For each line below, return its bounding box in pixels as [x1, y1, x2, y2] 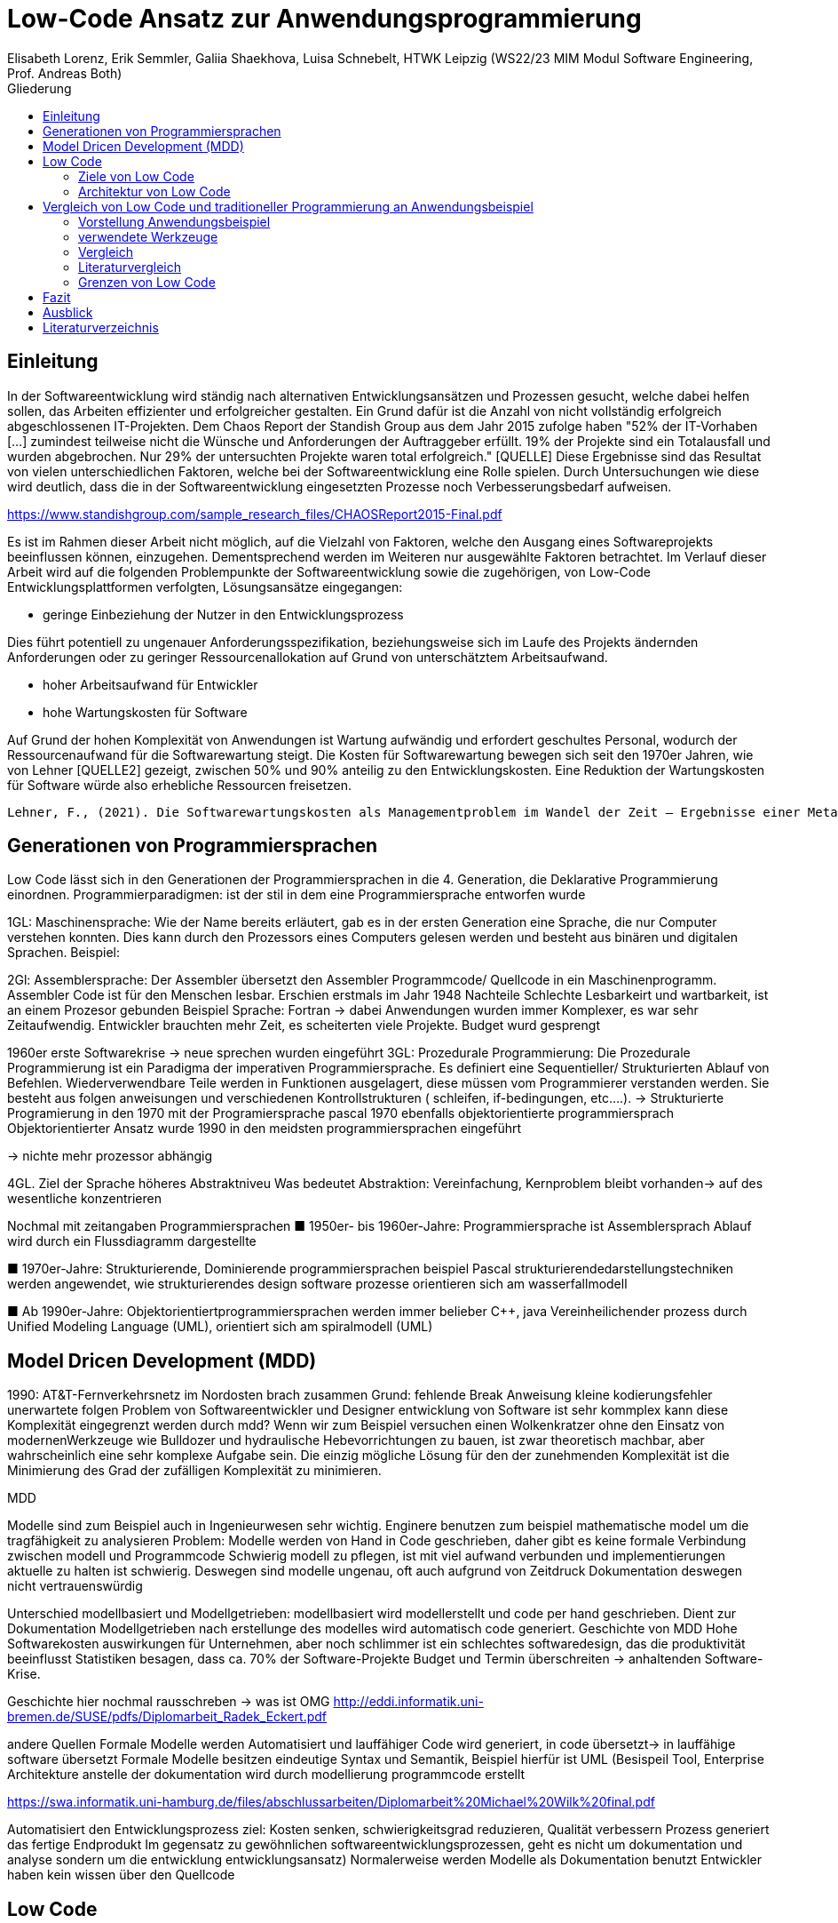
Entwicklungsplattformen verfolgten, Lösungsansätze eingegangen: [7, 578, 403, 594]
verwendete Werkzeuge [78, 228, 218, 244]
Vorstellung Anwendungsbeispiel [78, 213, 271, 229]
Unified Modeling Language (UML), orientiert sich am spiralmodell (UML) [7, 1319, 433, 1335]
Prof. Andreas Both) [7, 65, 123, 81]
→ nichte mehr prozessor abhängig [7, 1148, 212, 1164]
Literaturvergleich [78, 259, 181, 275]
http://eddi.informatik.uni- [333, 1694, 484, 1710]
